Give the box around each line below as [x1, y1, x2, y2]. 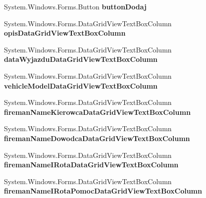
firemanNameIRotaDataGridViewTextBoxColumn [4, 159, 179, 170]
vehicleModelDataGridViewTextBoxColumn [4, 80, 158, 91]
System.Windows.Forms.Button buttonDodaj [4, 1, 147, 11]
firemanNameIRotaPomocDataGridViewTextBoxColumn [4, 186, 202, 196]
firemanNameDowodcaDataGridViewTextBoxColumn [4, 133, 190, 143]
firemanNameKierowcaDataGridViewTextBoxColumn [4, 106, 191, 117]
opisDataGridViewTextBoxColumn [4, 28, 126, 38]
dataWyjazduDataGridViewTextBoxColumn [4, 54, 158, 64]
